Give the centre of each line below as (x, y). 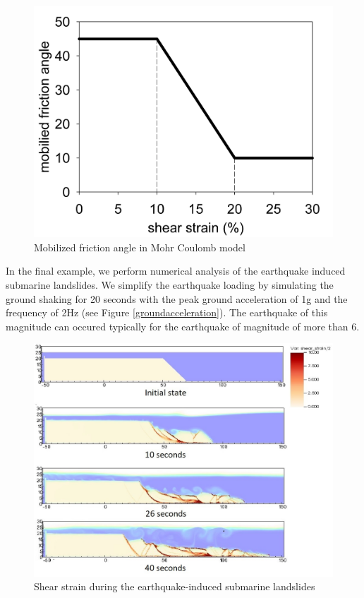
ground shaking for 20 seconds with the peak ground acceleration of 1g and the (177, 298)
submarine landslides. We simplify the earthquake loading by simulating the (170, 285)
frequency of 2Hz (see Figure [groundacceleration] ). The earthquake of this (167, 312)
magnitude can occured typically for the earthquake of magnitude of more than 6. (183, 326)
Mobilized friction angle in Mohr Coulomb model (140, 247)
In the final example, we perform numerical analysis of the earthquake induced (176, 271)
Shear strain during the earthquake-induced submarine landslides (175, 586)
